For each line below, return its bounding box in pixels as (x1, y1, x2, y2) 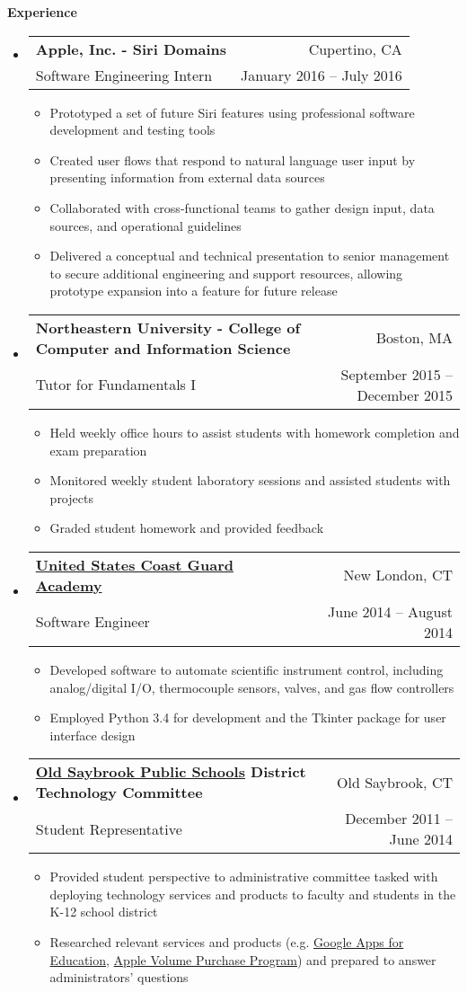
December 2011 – (345, 808, 453, 829)
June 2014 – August (328, 600, 453, 622)
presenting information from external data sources (49, 168, 325, 187)
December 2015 (357, 384, 453, 405)
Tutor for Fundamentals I (35, 374, 197, 395)
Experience (7, 3, 77, 21)
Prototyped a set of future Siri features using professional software (49, 102, 415, 121)
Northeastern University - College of (35, 316, 301, 338)
